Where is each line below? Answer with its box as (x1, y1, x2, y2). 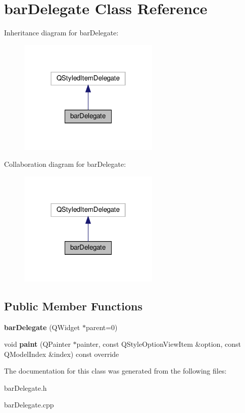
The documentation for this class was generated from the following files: (4, 365, 227, 376)
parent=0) (85, 322, 118, 332)
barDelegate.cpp (4, 399, 54, 410)
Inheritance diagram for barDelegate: (4, 27, 119, 38)
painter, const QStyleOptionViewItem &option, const (76, 339, 241, 349)
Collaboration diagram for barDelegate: (4, 159, 126, 169)
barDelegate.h (4, 382, 47, 393)
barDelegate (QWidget (4, 322, 80, 332)
